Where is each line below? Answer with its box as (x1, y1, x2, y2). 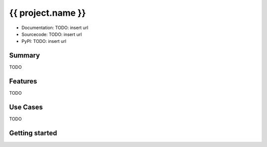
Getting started (9, 129, 57, 137)
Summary (9, 51, 40, 60)
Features (9, 77, 37, 86)
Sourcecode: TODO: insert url (21, 31, 82, 37)
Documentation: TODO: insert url (21, 25, 89, 31)
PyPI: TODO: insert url (21, 38, 67, 44)
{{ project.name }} (9, 7, 86, 18)
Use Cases (9, 103, 43, 111)
